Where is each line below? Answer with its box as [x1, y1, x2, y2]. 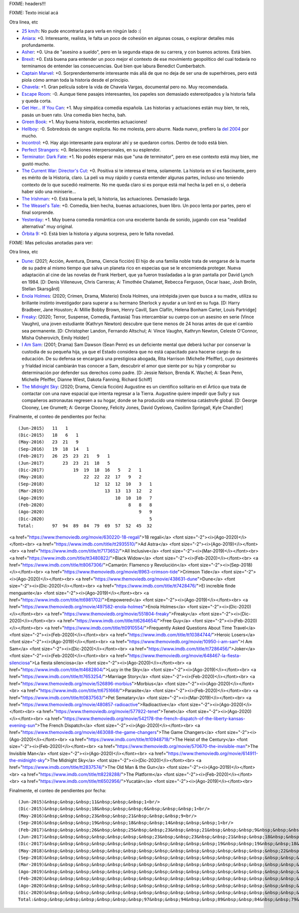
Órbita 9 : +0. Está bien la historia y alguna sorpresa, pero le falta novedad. [21, 230, 174, 236]
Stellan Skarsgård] [21, 286, 60, 292]
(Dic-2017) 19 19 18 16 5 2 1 [18, 467, 142, 473]
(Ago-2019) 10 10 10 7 [18, 495, 152, 501]
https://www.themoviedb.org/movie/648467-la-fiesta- [129, 653, 241, 659]
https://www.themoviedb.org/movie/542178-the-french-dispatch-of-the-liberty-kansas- [64, 716, 246, 722]
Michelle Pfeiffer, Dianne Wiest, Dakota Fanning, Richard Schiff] [21, 376, 152, 382]
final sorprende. [21, 209, 55, 215]
